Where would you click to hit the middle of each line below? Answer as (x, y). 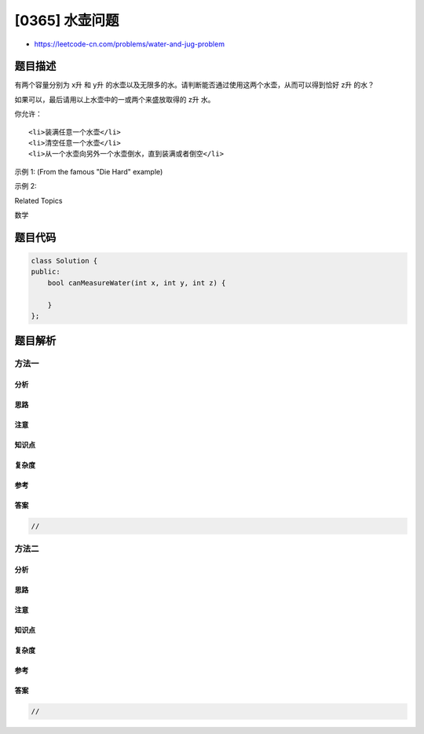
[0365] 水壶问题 (67, 20)
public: (46, 272)
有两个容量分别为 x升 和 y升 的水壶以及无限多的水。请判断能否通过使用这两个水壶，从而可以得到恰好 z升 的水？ (194, 85)
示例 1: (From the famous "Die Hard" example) (89, 171)
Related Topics (38, 200)
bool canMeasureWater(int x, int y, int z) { (137, 283)
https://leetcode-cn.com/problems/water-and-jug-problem (130, 44)
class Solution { (64, 261)
